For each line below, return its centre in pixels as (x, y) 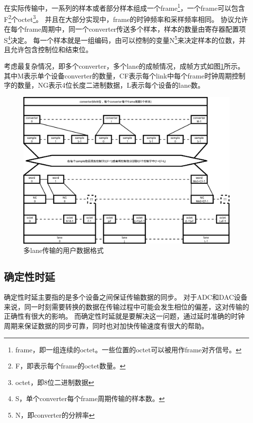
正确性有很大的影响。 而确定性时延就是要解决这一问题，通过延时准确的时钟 (124, 316)
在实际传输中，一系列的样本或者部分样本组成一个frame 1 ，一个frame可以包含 (125, 7)
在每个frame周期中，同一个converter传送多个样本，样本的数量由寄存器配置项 (125, 29)
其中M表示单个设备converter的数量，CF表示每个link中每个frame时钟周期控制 (125, 75)
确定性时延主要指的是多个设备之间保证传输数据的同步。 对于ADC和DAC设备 (126, 297)
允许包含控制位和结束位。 (51, 49)
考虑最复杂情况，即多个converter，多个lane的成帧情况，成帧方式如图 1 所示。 (124, 66)
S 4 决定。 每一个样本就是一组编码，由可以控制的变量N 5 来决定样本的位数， (121, 39)
